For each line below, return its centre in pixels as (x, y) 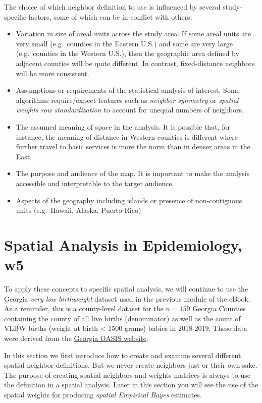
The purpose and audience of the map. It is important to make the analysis (133, 173)
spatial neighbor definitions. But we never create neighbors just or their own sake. (131, 365)
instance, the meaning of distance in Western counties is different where (127, 136)
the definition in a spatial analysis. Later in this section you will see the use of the (131, 385)
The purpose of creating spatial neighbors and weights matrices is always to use (127, 375)
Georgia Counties (219, 308)
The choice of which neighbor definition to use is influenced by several (112, 7)
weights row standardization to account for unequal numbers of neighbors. (130, 110)
